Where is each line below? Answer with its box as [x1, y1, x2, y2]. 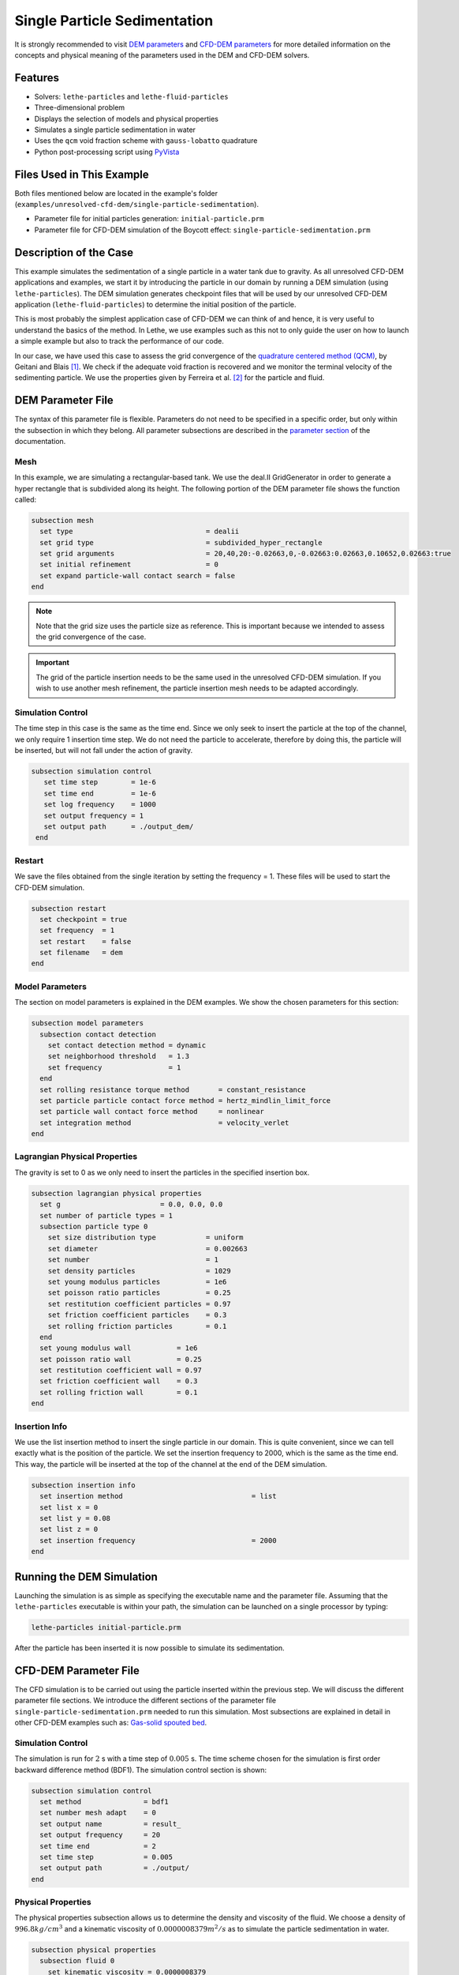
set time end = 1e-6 [43, 788, 157, 798]
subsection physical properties [31, 1945, 157, 1954]
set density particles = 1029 [47, 1266, 232, 1275]
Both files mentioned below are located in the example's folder [14, 188, 218, 197]
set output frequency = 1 [43, 811, 144, 820]
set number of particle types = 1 [39, 1211, 174, 1220]
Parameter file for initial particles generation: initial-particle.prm [34, 214, 264, 224]
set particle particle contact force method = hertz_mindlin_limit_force [39, 1096, 331, 1105]
